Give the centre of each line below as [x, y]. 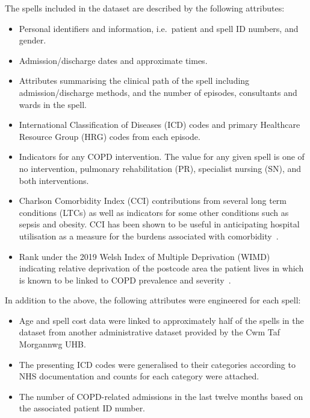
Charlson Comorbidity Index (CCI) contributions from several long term [153, 201]
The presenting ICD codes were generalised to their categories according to [157, 364]
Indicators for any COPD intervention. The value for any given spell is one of [162, 157]
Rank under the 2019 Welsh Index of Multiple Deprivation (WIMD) [144, 256]
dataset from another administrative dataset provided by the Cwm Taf [150, 332]
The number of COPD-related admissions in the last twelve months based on [161, 396]
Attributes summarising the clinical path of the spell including [134, 81]
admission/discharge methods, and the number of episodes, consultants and [158, 92]
